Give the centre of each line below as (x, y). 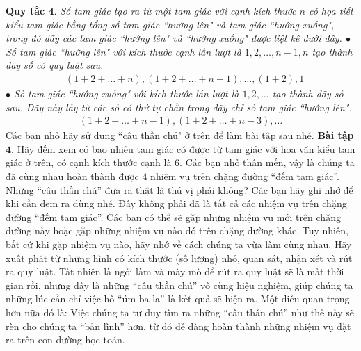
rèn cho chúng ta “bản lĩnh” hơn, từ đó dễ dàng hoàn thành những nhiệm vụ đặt (178, 326)
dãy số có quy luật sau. (55, 65)
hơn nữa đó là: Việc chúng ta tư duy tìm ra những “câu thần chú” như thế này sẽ (180, 312)
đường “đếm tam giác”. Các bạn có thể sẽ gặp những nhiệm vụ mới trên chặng (173, 217)
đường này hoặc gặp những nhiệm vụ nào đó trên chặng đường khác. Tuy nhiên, (177, 230)
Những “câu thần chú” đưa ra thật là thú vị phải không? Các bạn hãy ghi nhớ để (179, 189)
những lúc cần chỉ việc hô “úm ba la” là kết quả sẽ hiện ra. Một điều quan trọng (178, 299)
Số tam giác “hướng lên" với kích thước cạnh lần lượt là (123, 51)
